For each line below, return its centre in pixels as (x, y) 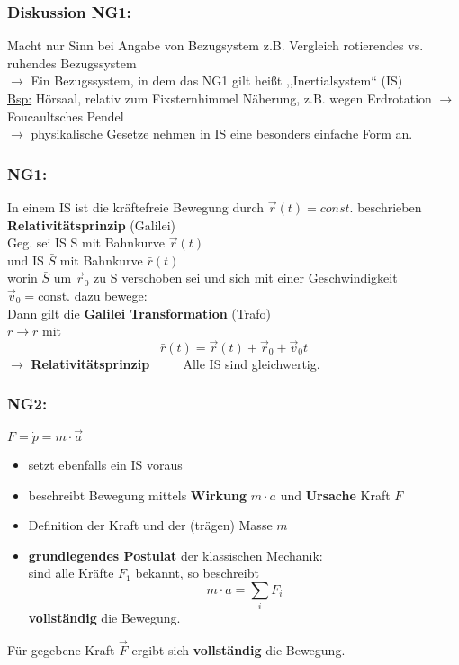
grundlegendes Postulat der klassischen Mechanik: (175, 555)
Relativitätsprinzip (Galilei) (92, 225)
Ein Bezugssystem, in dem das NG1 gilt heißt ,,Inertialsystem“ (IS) (217, 81)
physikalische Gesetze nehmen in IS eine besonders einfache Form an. (222, 134)
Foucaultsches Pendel (66, 116)
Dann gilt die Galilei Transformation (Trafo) (139, 313)
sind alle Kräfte (71, 573)
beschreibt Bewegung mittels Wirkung (138, 494)
